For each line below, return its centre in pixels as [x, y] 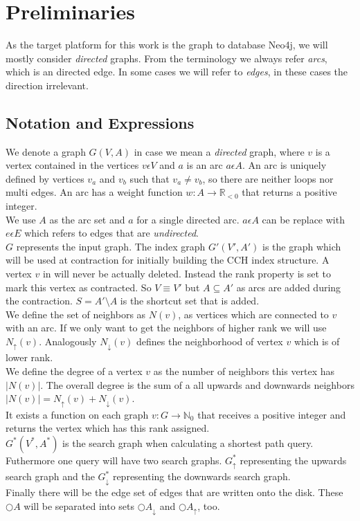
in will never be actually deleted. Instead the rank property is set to [187, 274]
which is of [317, 341]
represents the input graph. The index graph [111, 246]
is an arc [205, 165]
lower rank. [29, 357]
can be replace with [303, 219]
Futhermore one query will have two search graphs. [114, 460]
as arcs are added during [289, 287]
